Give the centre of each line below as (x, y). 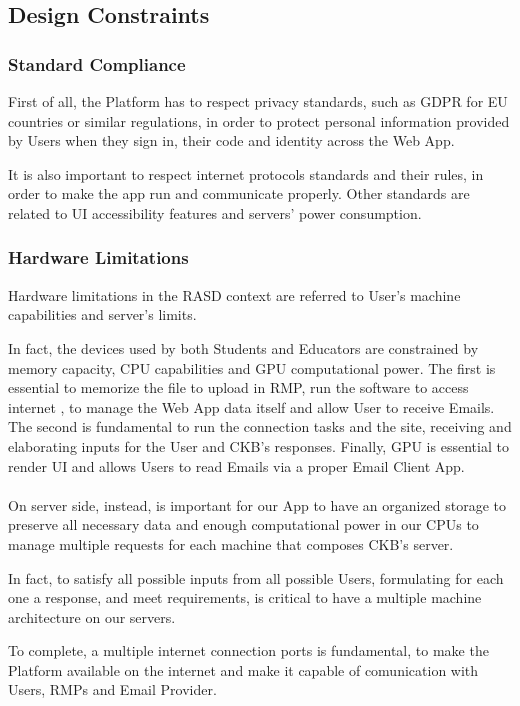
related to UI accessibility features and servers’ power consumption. (215, 212)
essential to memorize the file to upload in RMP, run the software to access (238, 387)
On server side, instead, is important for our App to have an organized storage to (257, 504)
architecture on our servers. (92, 616)
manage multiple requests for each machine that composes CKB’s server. (231, 543)
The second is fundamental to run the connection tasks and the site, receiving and (260, 426)
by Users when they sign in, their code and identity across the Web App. (231, 140)
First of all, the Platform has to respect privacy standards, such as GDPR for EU (258, 101)
